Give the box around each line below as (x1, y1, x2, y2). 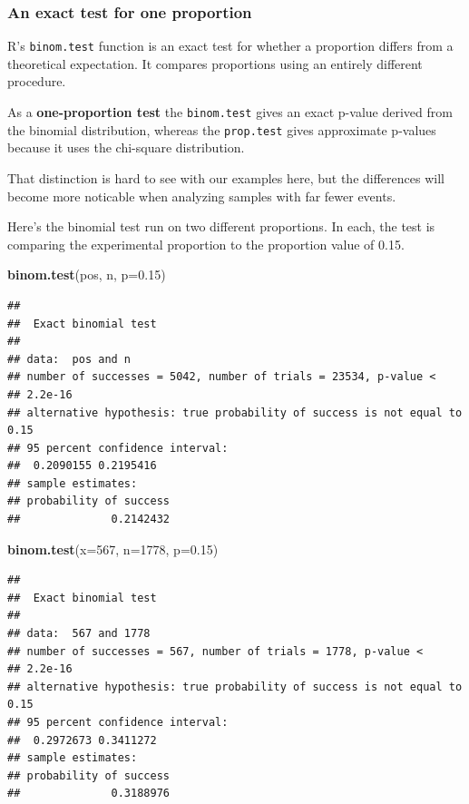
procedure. (7, 72, 66, 91)
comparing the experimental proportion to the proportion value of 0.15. (7, 234, 405, 253)
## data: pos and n (7, 352, 132, 366)
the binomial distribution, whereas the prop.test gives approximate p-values (7, 120, 436, 139)
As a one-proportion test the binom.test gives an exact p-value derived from (7, 103, 453, 122)
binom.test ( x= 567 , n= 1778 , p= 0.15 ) (7, 539, 219, 558)
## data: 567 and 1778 (7, 627, 151, 641)
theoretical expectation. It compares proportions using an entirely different (7, 54, 423, 73)
